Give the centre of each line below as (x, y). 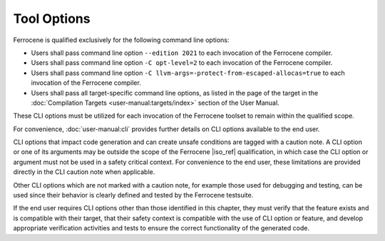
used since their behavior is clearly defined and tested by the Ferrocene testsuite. (133, 195)
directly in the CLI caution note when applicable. (84, 172)
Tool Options (52, 19)
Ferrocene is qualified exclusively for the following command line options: (121, 40)
